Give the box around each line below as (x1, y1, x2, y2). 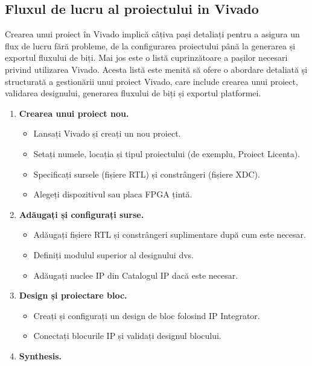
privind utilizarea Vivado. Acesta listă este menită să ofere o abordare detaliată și (5, 63, 308, 75)
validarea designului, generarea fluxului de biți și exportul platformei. (5, 87, 261, 99)
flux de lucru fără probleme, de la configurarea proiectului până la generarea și (5, 39, 296, 52)
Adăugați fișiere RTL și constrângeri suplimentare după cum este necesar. (33, 228, 306, 241)
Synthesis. (19, 349, 62, 362)
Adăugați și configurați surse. (19, 208, 144, 220)
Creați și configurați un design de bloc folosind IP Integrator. (33, 309, 260, 321)
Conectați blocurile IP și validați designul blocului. (33, 329, 221, 342)
